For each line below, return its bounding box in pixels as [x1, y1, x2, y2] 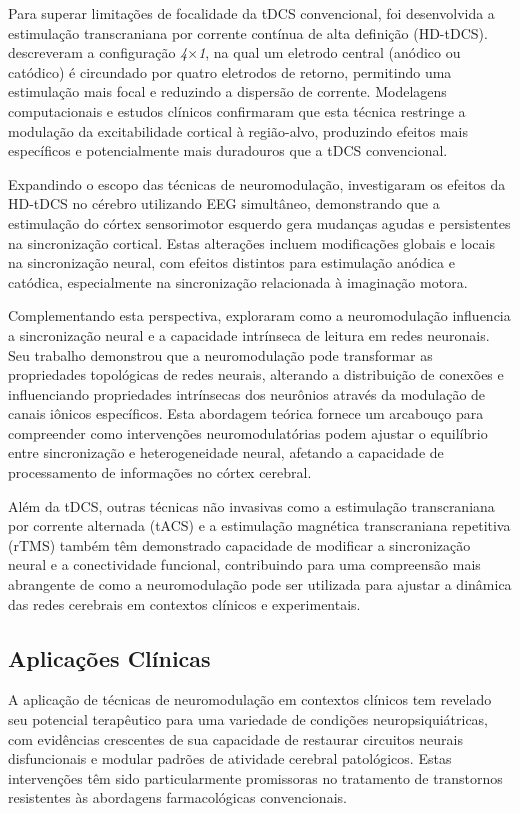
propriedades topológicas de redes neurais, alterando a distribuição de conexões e [8, 364, 504, 385]
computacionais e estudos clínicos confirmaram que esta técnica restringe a [8, 100, 466, 121]
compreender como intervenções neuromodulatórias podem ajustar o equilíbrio [8, 422, 488, 443]
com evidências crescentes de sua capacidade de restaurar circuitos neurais [8, 728, 463, 749]
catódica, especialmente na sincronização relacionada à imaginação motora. [8, 271, 468, 292]
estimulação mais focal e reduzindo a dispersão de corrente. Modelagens [8, 81, 447, 102]
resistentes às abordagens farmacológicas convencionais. [8, 787, 347, 808]
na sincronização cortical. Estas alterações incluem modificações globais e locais [8, 232, 495, 253]
